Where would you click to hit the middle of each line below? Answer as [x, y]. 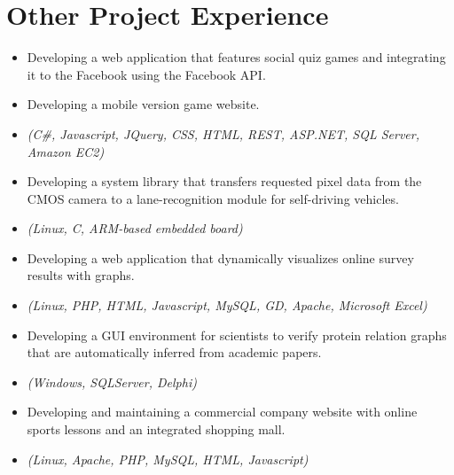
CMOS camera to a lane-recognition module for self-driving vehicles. [213, 198]
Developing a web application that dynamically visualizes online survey [220, 257]
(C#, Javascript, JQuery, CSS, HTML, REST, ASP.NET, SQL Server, [223, 133]
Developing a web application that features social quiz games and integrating [236, 57]
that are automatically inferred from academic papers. [174, 352]
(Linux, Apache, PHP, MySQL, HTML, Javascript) [168, 459]
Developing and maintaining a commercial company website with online [222, 412]
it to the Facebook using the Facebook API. [146, 74]
